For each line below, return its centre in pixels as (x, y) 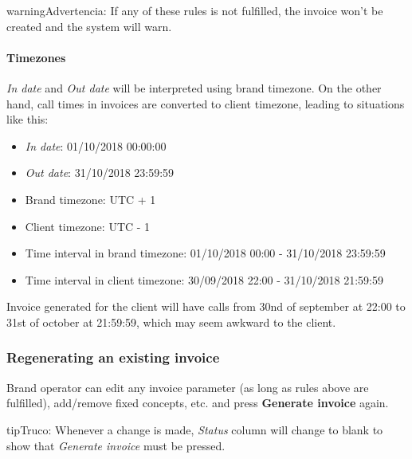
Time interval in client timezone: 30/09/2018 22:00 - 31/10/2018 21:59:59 (204, 279)
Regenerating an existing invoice (113, 357)
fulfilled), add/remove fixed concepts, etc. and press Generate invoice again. (198, 403)
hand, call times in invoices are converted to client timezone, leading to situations (206, 103)
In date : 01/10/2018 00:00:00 (96, 145)
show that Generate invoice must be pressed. (116, 445)
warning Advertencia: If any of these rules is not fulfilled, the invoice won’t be (195, 10)
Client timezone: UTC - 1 (88, 226)
